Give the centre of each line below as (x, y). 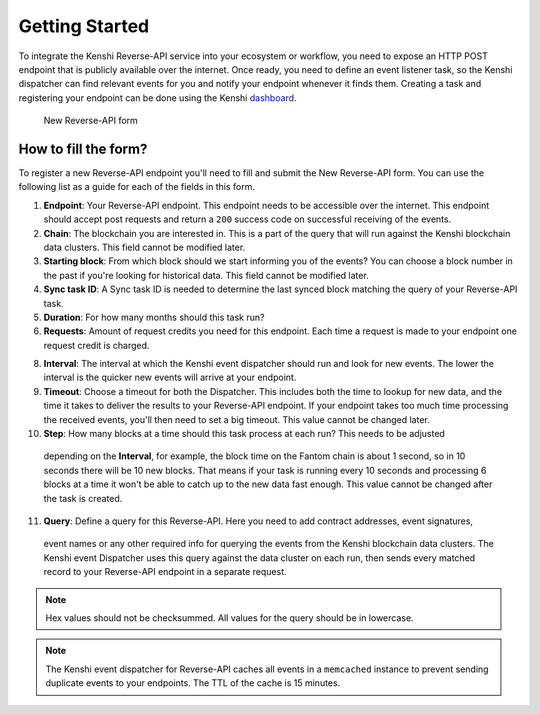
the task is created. (83, 498)
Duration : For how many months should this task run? (154, 317)
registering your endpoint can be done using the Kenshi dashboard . (157, 97)
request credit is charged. (96, 345)
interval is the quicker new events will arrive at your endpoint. (170, 377)
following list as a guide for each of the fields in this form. (136, 187)
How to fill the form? (83, 148)
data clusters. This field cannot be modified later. (144, 247)
